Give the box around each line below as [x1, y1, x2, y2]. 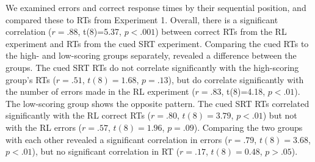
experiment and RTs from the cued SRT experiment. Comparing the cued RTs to [5, 37, 309, 50]
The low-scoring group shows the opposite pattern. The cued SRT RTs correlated [5, 97, 310, 109]
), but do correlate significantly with [168, 73, 304, 86]
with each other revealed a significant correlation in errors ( [5, 133, 228, 145]
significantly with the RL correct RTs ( [5, 109, 151, 122]
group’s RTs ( [5, 73, 56, 86]
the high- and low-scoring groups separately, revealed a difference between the [5, 49, 297, 62]
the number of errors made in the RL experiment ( [5, 85, 195, 98]
